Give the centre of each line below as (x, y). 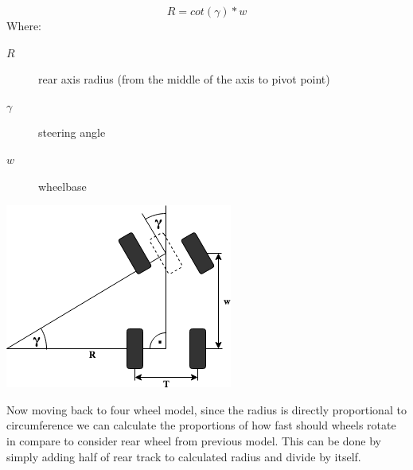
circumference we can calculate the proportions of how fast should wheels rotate (201, 425)
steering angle (72, 132)
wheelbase (62, 186)
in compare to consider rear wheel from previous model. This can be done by (194, 440)
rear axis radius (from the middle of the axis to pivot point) (184, 79)
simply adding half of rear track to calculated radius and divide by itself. (184, 456)
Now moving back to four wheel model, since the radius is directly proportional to (206, 409)
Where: (24, 25)
